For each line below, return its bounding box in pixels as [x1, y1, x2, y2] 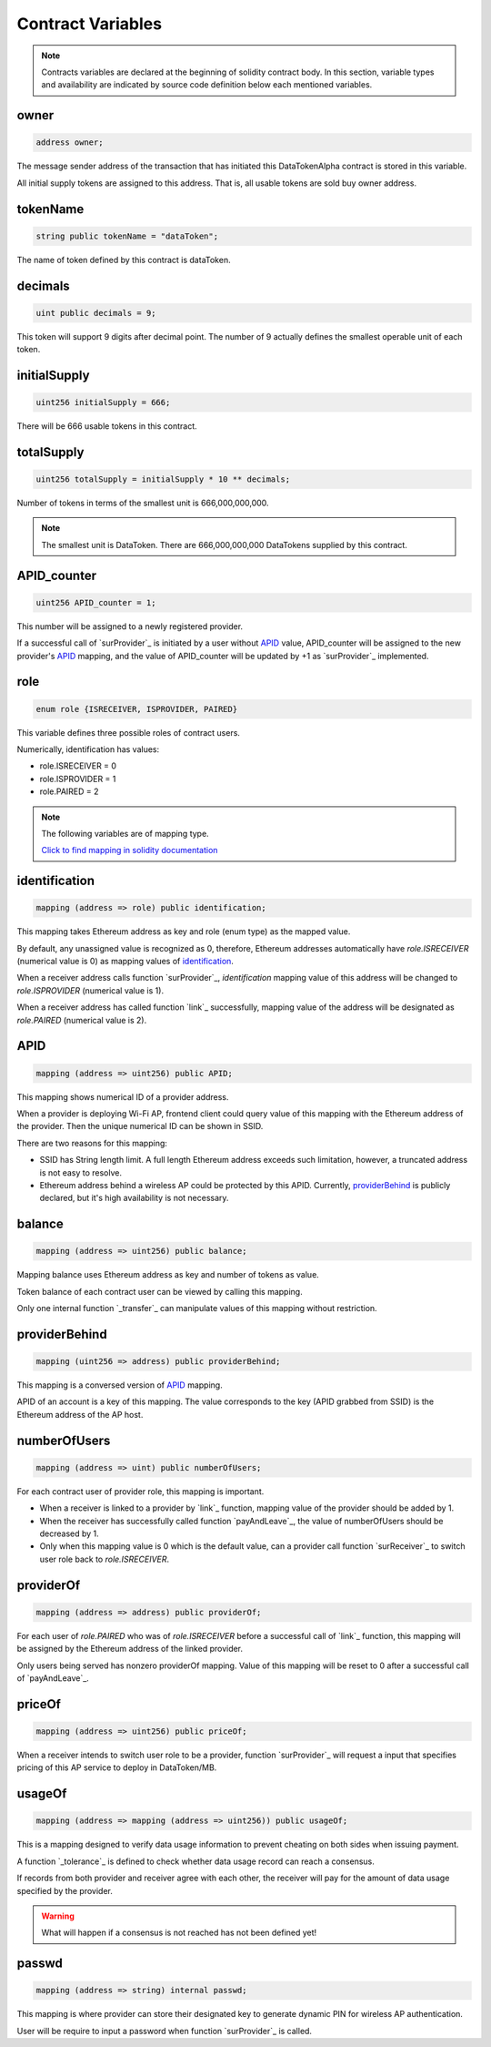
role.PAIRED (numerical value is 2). [16, 1014, 147, 1025]
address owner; [35, 137, 104, 148]
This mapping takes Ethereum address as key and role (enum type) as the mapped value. [16, 926, 351, 937]
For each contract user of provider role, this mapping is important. [16, 1485, 265, 1497]
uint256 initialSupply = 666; [35, 397, 171, 408]
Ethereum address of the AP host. [16, 1409, 144, 1420]
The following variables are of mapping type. [41, 828, 209, 839]
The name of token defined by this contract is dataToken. [16, 254, 231, 265]
